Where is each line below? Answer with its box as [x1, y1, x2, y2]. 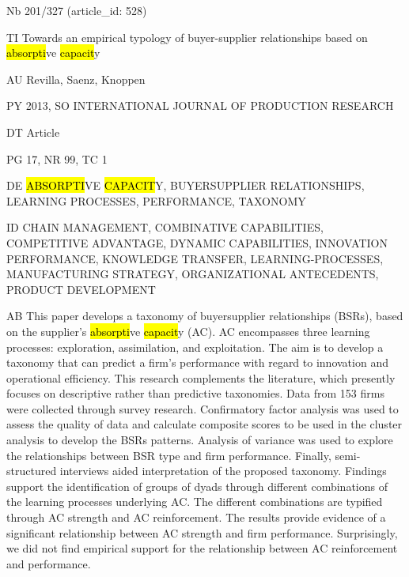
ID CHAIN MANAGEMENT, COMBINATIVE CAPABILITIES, [6, 219, 324, 236]
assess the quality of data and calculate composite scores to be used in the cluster [6, 416, 403, 432]
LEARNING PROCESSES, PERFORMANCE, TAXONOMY [6, 192, 306, 209]
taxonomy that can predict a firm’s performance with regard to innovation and [6, 354, 388, 371]
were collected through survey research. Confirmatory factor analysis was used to [6, 400, 399, 417]
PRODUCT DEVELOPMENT [6, 281, 156, 297]
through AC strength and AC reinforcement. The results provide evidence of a [6, 509, 386, 526]
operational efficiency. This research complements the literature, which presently [6, 369, 396, 386]
